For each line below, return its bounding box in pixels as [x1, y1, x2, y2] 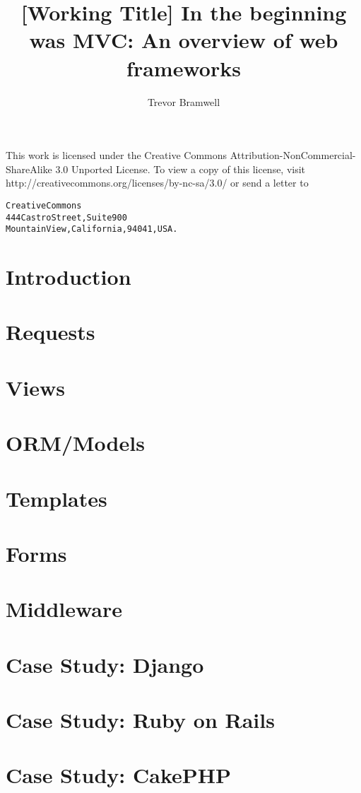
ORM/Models [6, 428, 145, 457]
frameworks [126, 53, 241, 82]
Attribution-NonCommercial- [230, 148, 356, 163]
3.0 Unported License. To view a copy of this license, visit [55, 161, 306, 176]
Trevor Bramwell [147, 94, 220, 109]
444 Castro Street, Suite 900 [6, 212, 127, 223]
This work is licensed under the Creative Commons [6, 148, 227, 163]
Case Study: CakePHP [6, 760, 231, 789]
